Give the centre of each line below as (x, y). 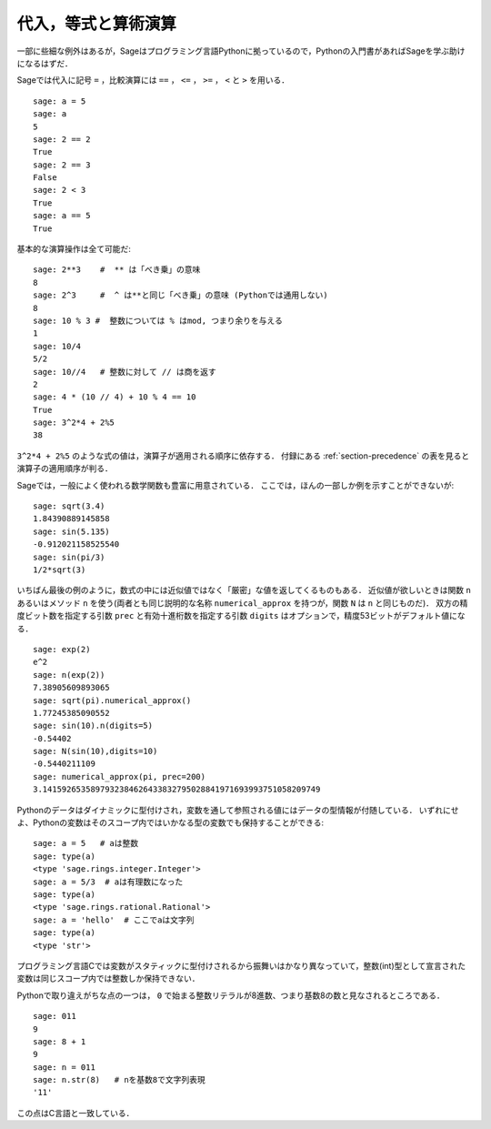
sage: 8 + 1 (60, 1041)
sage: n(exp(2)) (69, 675)
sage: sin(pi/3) (69, 557)
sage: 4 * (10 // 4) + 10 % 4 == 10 (115, 397)
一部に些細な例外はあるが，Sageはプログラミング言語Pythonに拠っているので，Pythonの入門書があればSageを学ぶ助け (241, 51)
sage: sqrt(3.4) (69, 506)
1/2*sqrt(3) (60, 570)
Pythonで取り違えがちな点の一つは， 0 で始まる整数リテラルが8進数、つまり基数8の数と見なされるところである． (231, 995)
